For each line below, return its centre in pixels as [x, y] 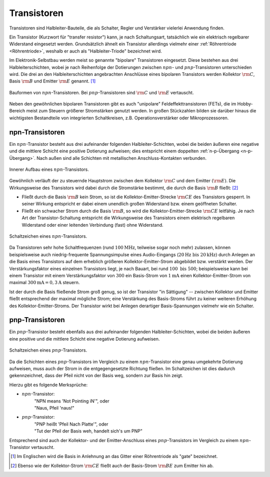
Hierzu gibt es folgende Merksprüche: [48, 385]
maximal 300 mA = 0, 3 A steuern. [44, 283]
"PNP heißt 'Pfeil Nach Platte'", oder [71, 424]
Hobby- [245, 104]
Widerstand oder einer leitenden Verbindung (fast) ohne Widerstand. [92, 225]
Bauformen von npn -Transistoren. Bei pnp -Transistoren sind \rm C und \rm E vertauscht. [101, 92]
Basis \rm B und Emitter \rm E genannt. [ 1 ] [52, 81]
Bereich [17, 111]
